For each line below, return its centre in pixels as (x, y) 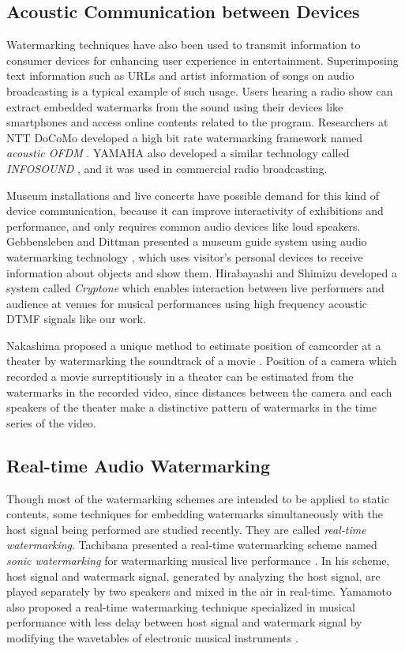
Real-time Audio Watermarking (139, 465)
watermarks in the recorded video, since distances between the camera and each (199, 391)
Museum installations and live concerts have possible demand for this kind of (193, 195)
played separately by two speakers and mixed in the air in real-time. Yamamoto (199, 591)
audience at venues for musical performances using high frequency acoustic (187, 303)
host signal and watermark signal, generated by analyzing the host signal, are (193, 576)
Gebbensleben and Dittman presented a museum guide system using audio (187, 241)
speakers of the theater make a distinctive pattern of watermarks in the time (192, 407)
